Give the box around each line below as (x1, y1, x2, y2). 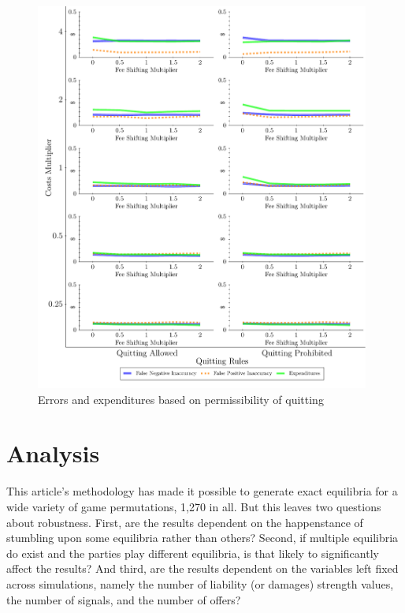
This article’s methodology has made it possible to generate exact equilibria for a (6, 483, 398, 499)
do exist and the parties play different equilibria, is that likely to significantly (6, 544, 379, 561)
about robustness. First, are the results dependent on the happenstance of (6, 514, 363, 530)
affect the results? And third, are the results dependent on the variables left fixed (6, 560, 399, 577)
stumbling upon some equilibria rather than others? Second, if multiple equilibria (6, 529, 399, 546)
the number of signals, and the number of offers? (6, 591, 241, 607)
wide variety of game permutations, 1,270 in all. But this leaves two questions (6, 498, 381, 514)
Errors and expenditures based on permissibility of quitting (38, 391, 324, 407)
